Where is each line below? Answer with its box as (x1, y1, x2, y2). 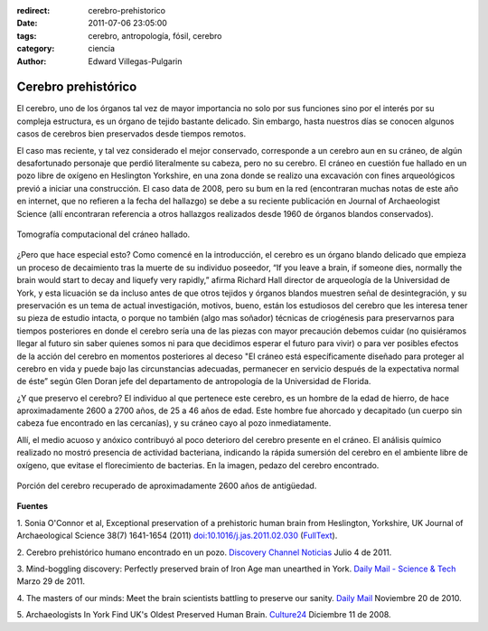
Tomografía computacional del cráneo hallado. (16, 229, 191, 240)
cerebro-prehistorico (88, 5, 166, 15)
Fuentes (16, 501, 49, 512)
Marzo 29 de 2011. (16, 576, 86, 587)
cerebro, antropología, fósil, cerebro (88, 30, 222, 41)
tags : (16, 30, 37, 41)
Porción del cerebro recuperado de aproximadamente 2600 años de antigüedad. (16, 480, 317, 492)
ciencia (88, 43, 116, 54)
